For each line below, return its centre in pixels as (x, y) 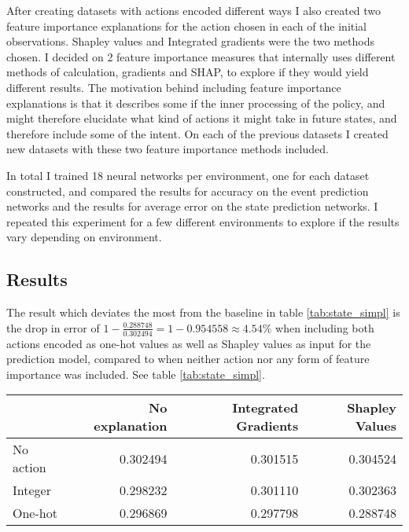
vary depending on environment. (84, 237)
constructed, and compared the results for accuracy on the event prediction (188, 191)
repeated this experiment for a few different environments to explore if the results (203, 221)
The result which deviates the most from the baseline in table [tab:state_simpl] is (203, 312)
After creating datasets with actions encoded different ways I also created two (194, 10)
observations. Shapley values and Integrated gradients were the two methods (190, 41)
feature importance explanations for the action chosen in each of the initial (187, 26)
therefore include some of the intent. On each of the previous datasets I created (197, 133)
